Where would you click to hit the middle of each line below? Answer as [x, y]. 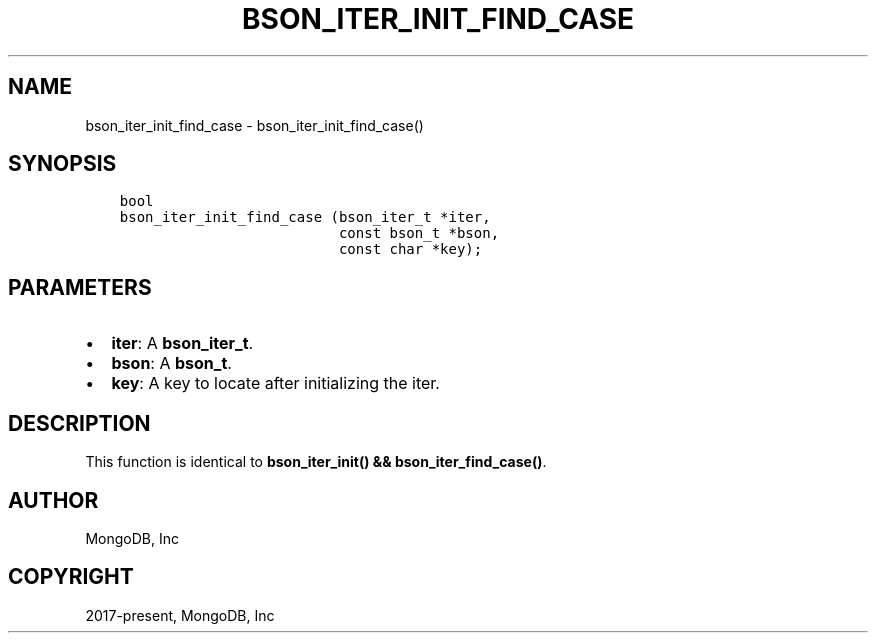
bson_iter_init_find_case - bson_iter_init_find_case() [254, 125]
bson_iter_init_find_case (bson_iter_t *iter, [305, 217]
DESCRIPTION [79, 423]
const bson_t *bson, [419, 233]
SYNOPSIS [62, 164]
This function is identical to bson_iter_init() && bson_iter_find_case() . [316, 462]
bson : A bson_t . [171, 363]
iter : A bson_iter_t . [182, 343]
